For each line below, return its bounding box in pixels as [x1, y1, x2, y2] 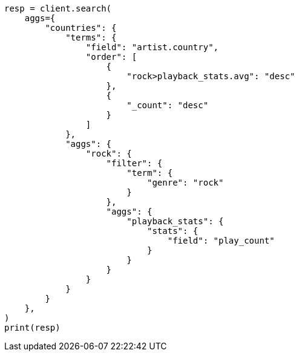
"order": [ [85, 52, 137, 62]
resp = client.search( [4, 4, 112, 13]
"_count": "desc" [126, 100, 209, 110]
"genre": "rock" [147, 178, 224, 187]
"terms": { [65, 33, 117, 42]
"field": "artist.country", [85, 42, 219, 52]
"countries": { [45, 23, 117, 33]
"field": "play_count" [167, 236, 275, 245]
